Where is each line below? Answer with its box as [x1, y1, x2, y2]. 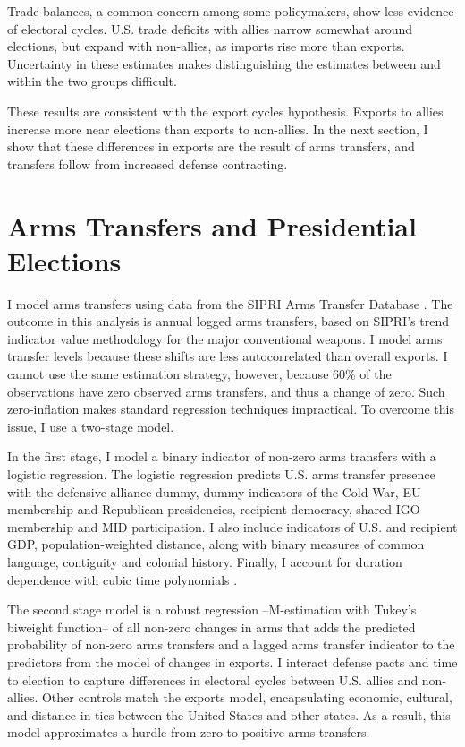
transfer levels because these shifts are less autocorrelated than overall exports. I [7, 347, 448, 365]
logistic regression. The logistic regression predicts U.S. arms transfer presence [7, 465, 435, 483]
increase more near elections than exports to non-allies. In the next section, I [7, 119, 428, 138]
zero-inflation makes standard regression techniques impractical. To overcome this [7, 399, 454, 418]
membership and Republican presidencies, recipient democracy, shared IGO [7, 500, 420, 519]
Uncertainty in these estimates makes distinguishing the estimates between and [7, 54, 441, 73]
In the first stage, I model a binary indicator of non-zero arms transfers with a [7, 447, 436, 466]
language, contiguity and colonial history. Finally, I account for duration [7, 552, 402, 571]
